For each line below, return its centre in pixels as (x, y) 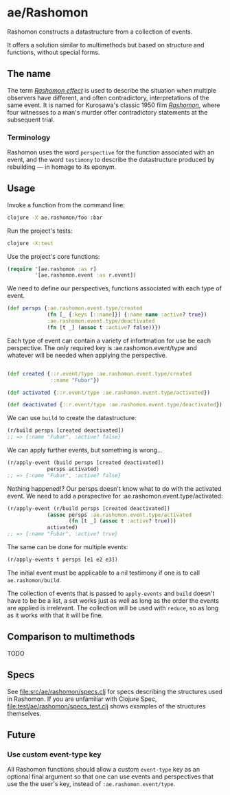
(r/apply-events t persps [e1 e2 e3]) (62, 560)
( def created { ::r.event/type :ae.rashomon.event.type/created (100, 373)
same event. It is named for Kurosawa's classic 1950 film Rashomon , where (114, 105)
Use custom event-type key (54, 754)
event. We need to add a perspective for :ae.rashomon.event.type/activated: (115, 496)
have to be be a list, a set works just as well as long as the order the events (113, 600)
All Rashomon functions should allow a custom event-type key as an (104, 770)
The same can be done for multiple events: (68, 547)
